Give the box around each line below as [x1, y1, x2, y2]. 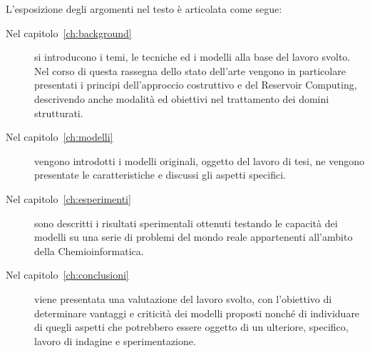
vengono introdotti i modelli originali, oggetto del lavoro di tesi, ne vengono [34, 153, 365, 168]
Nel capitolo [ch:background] [6, 25, 132, 40]
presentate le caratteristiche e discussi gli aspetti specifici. [34, 167, 286, 182]
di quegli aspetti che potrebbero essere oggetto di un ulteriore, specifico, [34, 319, 349, 334]
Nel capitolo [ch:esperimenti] [6, 191, 131, 206]
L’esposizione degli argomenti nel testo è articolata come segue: [6, 1, 282, 16]
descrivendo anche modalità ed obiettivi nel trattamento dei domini [34, 91, 329, 106]
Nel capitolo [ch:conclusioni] [6, 267, 129, 282]
